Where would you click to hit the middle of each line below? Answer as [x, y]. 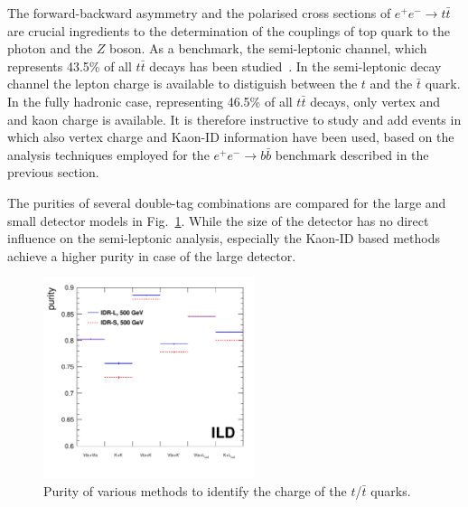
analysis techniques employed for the [108, 154]
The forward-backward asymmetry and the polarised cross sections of [199, 13]
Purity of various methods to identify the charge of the [195, 490]
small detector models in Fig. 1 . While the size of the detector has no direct [218, 220]
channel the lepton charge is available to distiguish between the [183, 84]
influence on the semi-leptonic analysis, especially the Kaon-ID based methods [224, 238]
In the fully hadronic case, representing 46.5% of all [150, 101]
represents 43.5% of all [70, 66]
